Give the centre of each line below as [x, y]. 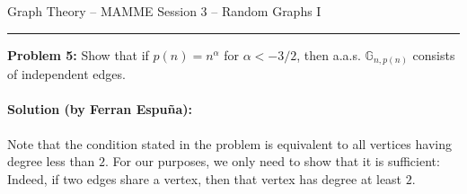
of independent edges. [66, 74]
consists [434, 54]
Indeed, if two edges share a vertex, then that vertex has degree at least [205, 178]
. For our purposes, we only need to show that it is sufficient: [273, 161]
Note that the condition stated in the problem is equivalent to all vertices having [229, 143]
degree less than [51, 161]
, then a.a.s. [329, 54]
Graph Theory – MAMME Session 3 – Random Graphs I [164, 11]
